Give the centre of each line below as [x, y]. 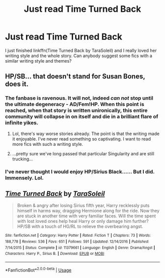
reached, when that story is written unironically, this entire [76, 110]
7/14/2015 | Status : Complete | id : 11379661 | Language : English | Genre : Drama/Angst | [80, 247]
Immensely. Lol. [25, 177]
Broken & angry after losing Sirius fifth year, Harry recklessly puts [83, 206]
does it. [17, 84]
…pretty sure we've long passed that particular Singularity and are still [83, 153]
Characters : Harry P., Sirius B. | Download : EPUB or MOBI [55, 254]
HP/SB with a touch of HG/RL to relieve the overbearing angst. [80, 226]
